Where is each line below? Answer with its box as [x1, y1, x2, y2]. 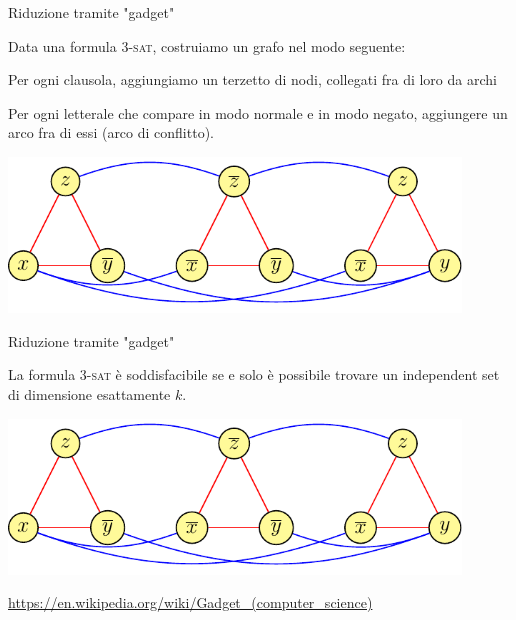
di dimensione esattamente [8, 383, 171, 404]
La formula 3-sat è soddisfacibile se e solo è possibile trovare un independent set [8, 364, 500, 385]
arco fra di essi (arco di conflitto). [8, 122, 214, 143]
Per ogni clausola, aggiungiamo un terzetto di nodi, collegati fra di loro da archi [8, 69, 497, 90]
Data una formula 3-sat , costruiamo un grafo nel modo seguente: [8, 35, 406, 56]
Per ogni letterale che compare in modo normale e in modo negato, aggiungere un [8, 102, 508, 123]
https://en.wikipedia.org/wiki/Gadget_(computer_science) [8, 592, 373, 613]
